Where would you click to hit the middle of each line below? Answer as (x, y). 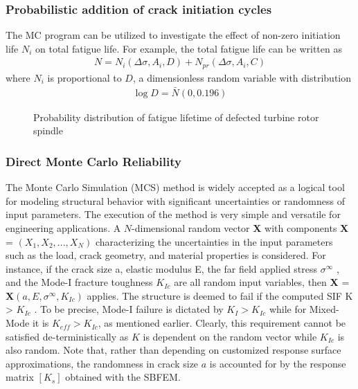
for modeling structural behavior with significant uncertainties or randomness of (175, 200)
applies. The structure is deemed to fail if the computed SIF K (220, 295)
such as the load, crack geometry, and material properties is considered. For (166, 255)
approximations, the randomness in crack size (102, 363)
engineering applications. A (63, 227)
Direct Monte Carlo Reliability (93, 161)
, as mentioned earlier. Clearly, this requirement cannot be (222, 323)
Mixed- (324, 309)
